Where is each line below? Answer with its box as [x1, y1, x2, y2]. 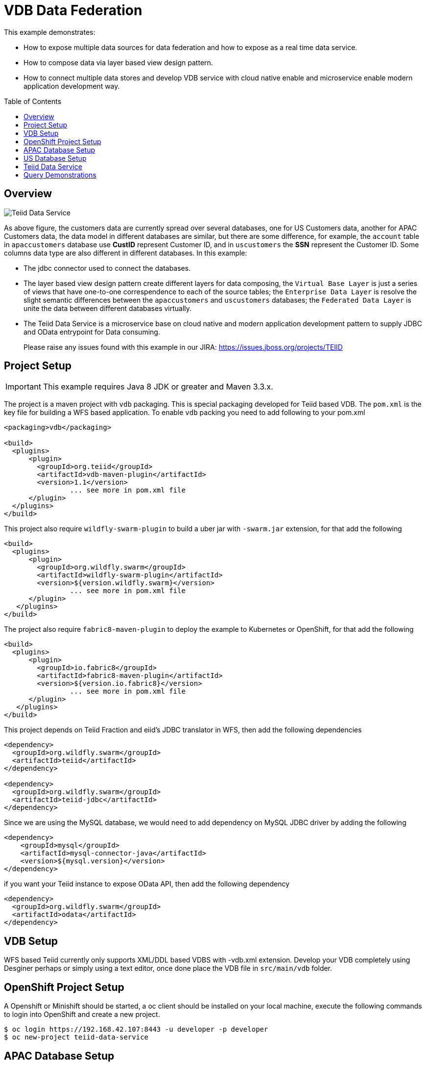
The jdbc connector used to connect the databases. [24, 263, 191, 272]
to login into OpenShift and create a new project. [4, 1010, 160, 1019]
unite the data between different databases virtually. [24, 304, 192, 312]
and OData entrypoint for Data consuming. [24, 327, 160, 336]
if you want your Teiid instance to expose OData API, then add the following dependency [4, 880, 289, 888]
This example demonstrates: [4, 27, 95, 36]
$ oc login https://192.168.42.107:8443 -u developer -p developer [4, 1025, 268, 1034]
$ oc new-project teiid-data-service [4, 1033, 149, 1041]
